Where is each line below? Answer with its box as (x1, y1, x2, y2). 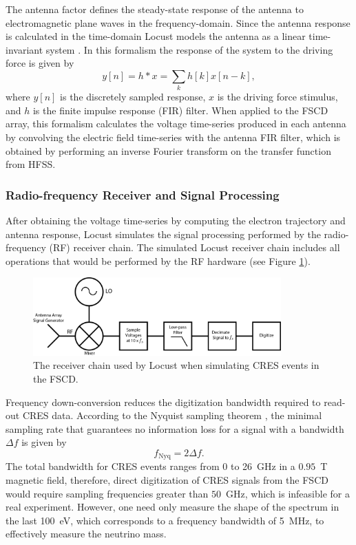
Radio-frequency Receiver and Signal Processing (6, 186, 280, 203)
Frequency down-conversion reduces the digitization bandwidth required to (6, 394, 321, 409)
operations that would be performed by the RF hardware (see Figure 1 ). (6, 253, 311, 268)
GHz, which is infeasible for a (226, 486, 350, 500)
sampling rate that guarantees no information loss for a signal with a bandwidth (6, 421, 344, 436)
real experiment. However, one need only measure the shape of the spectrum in (6, 500, 339, 514)
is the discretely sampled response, (60, 89, 206, 104)
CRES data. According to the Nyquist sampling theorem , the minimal (22, 408, 322, 423)
